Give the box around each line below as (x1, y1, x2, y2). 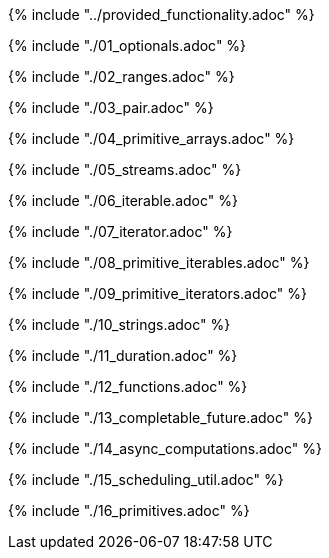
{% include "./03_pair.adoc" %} (8, 99, 214, 116)
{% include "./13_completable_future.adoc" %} (8, 409, 313, 426)
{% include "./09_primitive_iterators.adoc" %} (8, 285, 307, 302)
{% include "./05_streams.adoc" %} (8, 161, 242, 178)
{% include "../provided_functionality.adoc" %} (8, 6, 315, 23)
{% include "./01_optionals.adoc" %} (8, 37, 247, 54)
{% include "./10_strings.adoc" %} (8, 316, 231, 333)
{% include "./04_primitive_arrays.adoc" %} (8, 130, 295, 147)
